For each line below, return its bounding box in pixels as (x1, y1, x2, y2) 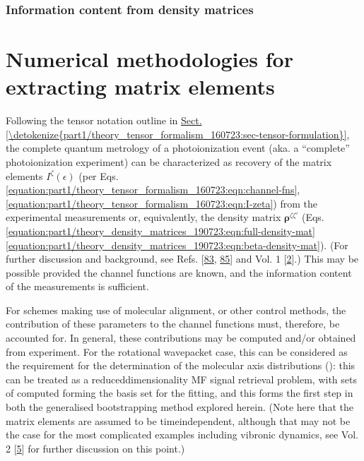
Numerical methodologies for (6, 44, 293, 73)
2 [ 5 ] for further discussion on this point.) (6, 441, 185, 455)
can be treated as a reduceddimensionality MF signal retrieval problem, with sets (6, 371, 357, 386)
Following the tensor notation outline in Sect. (6, 113, 202, 128)
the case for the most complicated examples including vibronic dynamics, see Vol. (6, 427, 358, 442)
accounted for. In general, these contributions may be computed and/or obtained (6, 330, 356, 345)
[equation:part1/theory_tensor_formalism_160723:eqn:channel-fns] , (6, 182, 300, 197)
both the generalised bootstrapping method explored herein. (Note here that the (6, 400, 353, 414)
